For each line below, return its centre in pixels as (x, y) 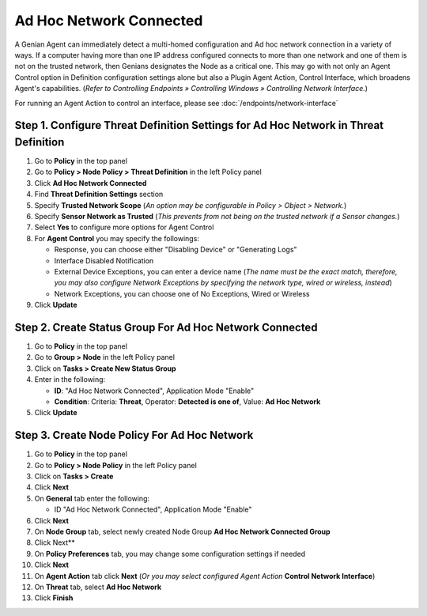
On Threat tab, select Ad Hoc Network (98, 587)
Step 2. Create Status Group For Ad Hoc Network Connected (166, 327)
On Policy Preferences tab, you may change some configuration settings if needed (170, 554)
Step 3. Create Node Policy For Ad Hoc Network (134, 435)
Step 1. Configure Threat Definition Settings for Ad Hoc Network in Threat (199, 125)
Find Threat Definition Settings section (99, 195)
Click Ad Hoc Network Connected (91, 183)
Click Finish (54, 598)
